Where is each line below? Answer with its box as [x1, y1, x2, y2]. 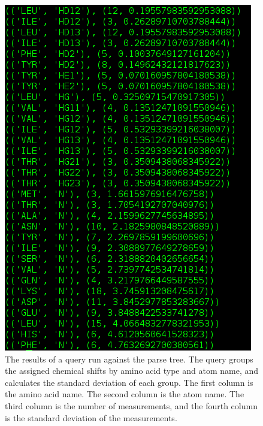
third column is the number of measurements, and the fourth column [5, 399, 258, 412]
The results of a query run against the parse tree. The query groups [5, 352, 253, 365]
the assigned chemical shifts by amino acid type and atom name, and [5, 364, 259, 377]
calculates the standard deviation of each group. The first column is [5, 376, 253, 388]
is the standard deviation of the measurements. [5, 411, 177, 424]
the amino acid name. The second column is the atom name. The [5, 388, 244, 400]
